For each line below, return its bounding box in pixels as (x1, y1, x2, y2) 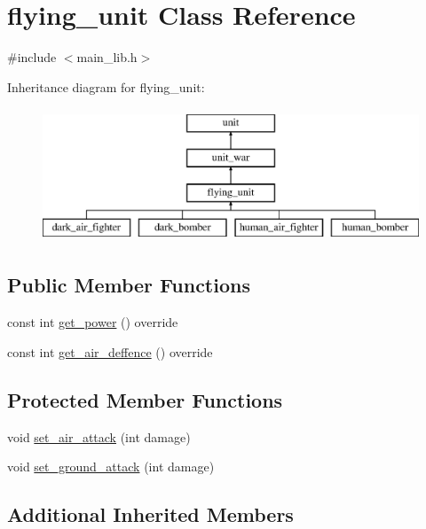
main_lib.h (76, 48, 138, 66)
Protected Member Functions (7, 385, 283, 413)
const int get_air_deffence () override (7, 342, 213, 361)
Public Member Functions (7, 271, 250, 299)
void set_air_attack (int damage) (7, 427, 191, 446)
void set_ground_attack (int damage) (7, 457, 215, 476)
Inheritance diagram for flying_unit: (7, 77, 205, 96)
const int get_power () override (7, 313, 178, 331)
